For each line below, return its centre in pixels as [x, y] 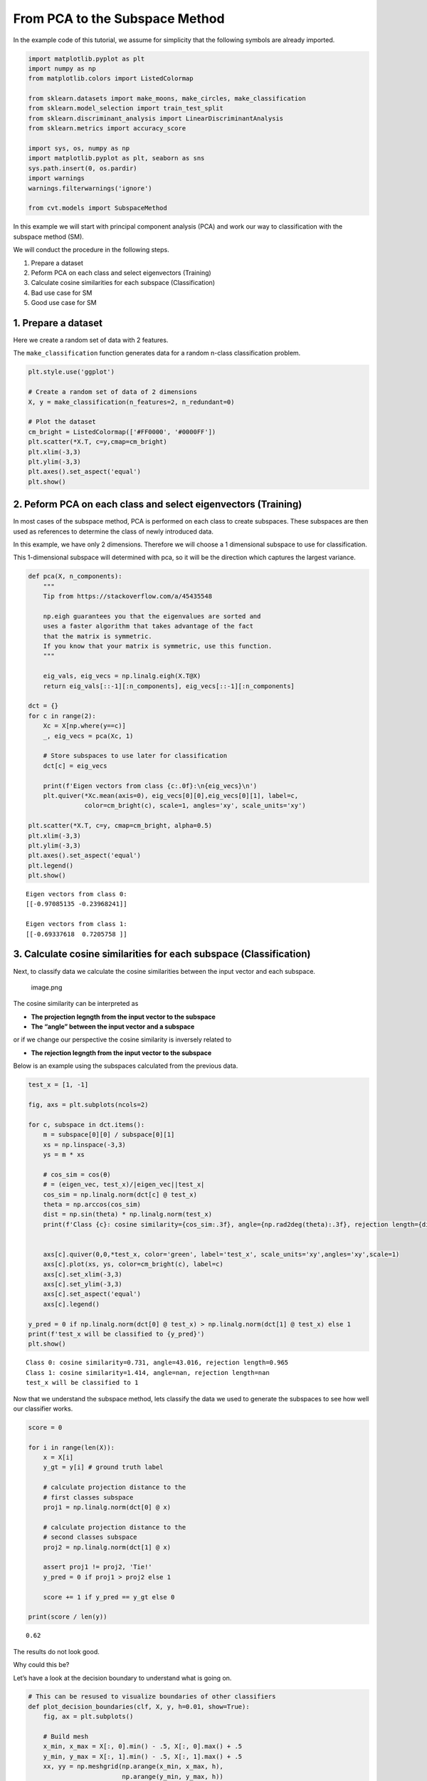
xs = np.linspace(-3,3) [84, 1144]
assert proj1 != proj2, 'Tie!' [97, 1567]
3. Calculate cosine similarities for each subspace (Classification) [162, 954]
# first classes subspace [88, 1497]
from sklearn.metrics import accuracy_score [107, 129]
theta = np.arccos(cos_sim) [92, 1204]
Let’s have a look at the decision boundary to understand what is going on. [122, 1678]
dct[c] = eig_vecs [75, 765]
